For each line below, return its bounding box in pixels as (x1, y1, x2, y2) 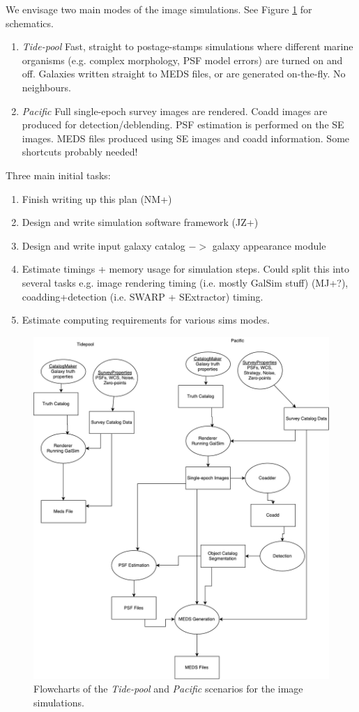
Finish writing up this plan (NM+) (22, 191, 172, 206)
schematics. (6, 15, 54, 30)
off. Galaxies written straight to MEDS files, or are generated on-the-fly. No (22, 66, 346, 81)
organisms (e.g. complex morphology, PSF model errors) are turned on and (22, 52, 343, 67)
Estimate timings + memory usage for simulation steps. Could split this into (22, 262, 349, 276)
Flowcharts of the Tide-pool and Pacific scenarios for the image (33, 681, 303, 696)
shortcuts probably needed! (22, 144, 138, 159)
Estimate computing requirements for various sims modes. (22, 312, 270, 327)
